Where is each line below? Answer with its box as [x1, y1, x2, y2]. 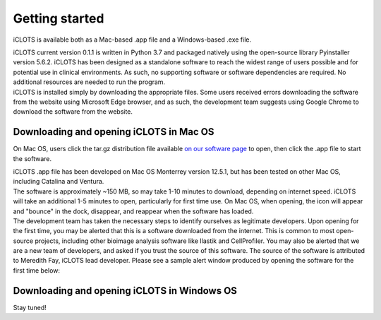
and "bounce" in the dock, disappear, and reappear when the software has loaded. [13, 207, 254, 215]
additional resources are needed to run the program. [13, 78, 166, 86]
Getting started [13, 11, 104, 26]
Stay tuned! [13, 303, 47, 312]
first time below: [13, 266, 60, 275]
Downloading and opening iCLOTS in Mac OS [13, 126, 214, 138]
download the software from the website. [13, 107, 133, 116]
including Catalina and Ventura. [13, 177, 104, 186]
